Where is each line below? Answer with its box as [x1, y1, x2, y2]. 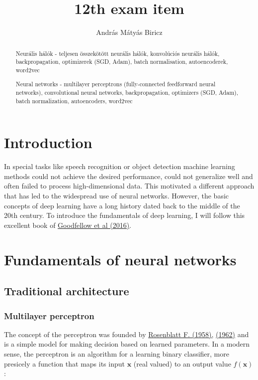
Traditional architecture [4, 283, 129, 299]
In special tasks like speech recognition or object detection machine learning [4, 161, 235, 172]
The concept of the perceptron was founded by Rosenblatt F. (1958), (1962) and [4, 329, 249, 339]
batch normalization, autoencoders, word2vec [15, 96, 133, 105]
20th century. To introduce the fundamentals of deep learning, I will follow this [4, 210, 245, 220]
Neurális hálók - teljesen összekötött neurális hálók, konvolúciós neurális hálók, [15, 49, 220, 57]
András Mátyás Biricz [96, 27, 163, 37]
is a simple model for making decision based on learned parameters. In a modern [4, 339, 250, 349]
